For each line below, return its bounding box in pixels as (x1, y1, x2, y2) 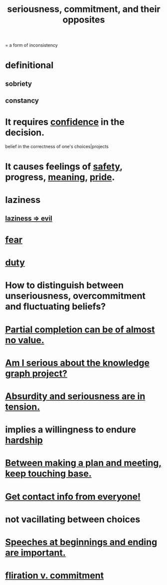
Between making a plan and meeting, (5, 457, 162, 469)
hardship (5, 435, 43, 446)
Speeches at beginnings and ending (5, 536, 158, 548)
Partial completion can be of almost (5, 324, 155, 335)
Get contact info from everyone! (5, 491, 141, 502)
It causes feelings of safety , (5, 161, 123, 173)
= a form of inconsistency (5, 42, 58, 48)
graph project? (5, 368, 67, 379)
